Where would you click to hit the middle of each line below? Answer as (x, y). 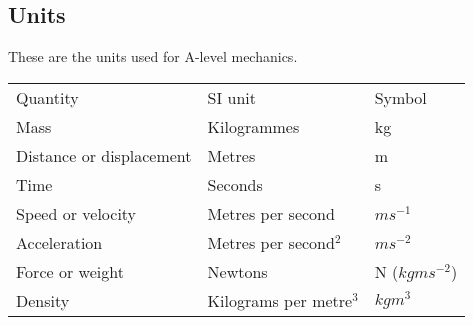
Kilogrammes (253, 126)
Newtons (237, 271)
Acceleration (59, 242)
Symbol (400, 97)
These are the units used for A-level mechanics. (153, 56)
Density (43, 300)
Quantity (47, 97)
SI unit (232, 97)
